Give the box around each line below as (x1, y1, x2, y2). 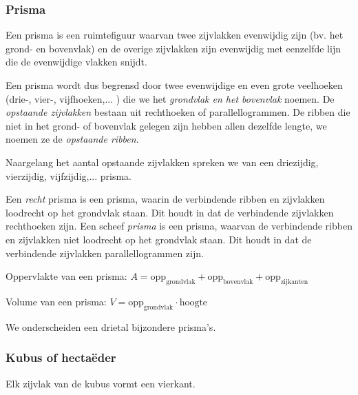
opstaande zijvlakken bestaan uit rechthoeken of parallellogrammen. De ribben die (6, 105, 350, 119)
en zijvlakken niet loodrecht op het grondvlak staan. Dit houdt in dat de (6, 232, 312, 246)
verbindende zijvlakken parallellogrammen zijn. (6, 245, 204, 260)
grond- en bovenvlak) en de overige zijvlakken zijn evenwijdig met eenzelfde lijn (6, 41, 341, 55)
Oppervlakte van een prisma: (6, 269, 127, 283)
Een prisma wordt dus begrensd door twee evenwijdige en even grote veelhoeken (6, 78, 343, 92)
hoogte (179, 297, 208, 307)
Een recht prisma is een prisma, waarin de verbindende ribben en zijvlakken (6, 192, 325, 206)
